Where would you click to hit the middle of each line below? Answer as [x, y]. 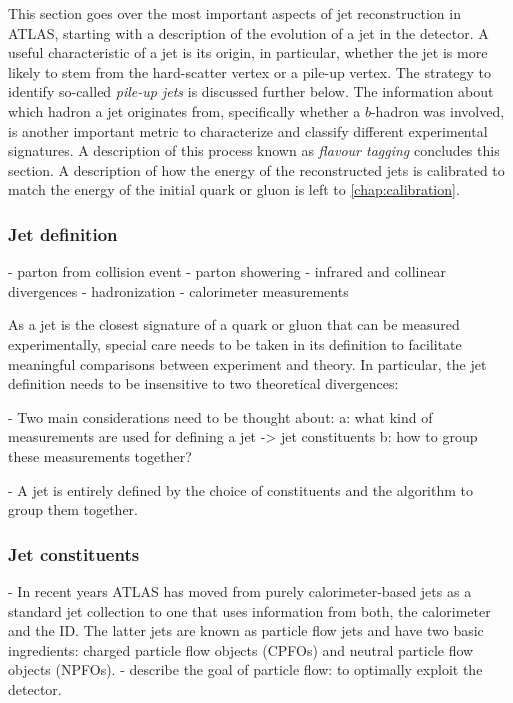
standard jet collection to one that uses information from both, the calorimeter [249, 610]
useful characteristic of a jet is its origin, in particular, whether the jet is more [248, 52]
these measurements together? [100, 455]
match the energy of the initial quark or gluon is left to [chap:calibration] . [234, 189]
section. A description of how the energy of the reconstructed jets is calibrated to [256, 169]
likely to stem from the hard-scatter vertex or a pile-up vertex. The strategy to [250, 71]
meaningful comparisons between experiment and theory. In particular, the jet [247, 363]
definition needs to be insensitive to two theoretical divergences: [203, 383]
